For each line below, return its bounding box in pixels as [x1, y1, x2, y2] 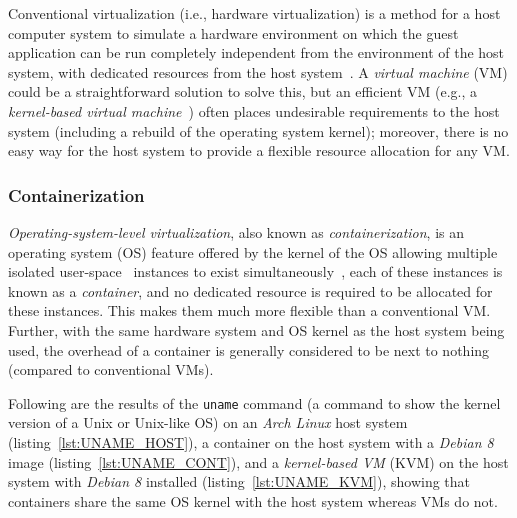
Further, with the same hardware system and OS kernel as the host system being [8, 319, 505, 340]
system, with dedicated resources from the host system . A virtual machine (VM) [8, 61, 508, 82]
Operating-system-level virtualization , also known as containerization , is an [8, 221, 465, 242]
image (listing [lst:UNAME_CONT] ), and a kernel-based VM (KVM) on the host [8, 451, 509, 472]
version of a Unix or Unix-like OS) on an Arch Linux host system [8, 412, 408, 433]
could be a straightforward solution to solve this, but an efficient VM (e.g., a [8, 81, 478, 102]
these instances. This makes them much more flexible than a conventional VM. [8, 300, 491, 321]
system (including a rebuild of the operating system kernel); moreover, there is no [8, 120, 509, 141]
